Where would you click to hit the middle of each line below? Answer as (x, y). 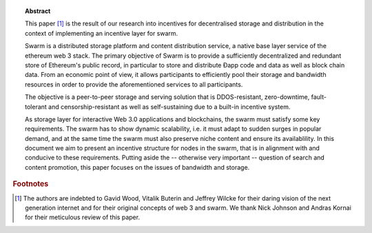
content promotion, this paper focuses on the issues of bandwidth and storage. (137, 167)
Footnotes (31, 184)
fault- (319, 97)
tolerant (36, 107)
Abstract (38, 11)
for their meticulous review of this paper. (83, 217)
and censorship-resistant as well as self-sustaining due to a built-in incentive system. (169, 107)
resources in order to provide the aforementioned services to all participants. (134, 84)
